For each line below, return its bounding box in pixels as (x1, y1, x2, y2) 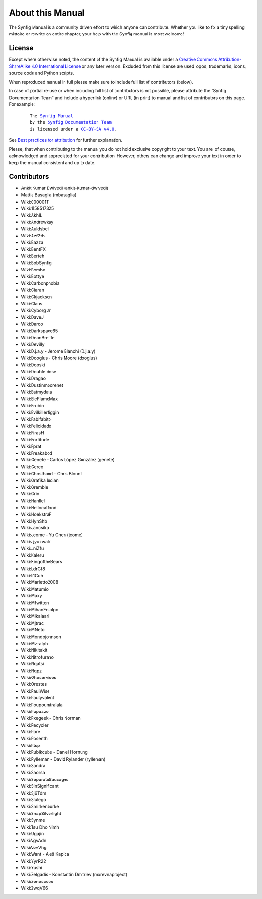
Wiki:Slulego (21, 797, 46, 802)
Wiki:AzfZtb (21, 233, 45, 238)
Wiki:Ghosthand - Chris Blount (21, 471, 82, 476)
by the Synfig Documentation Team (30, 119, 112, 125)
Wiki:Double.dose (21, 369, 57, 374)
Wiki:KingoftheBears (21, 559, 63, 565)
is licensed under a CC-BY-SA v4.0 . (30, 126, 117, 132)
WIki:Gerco (21, 464, 44, 470)
